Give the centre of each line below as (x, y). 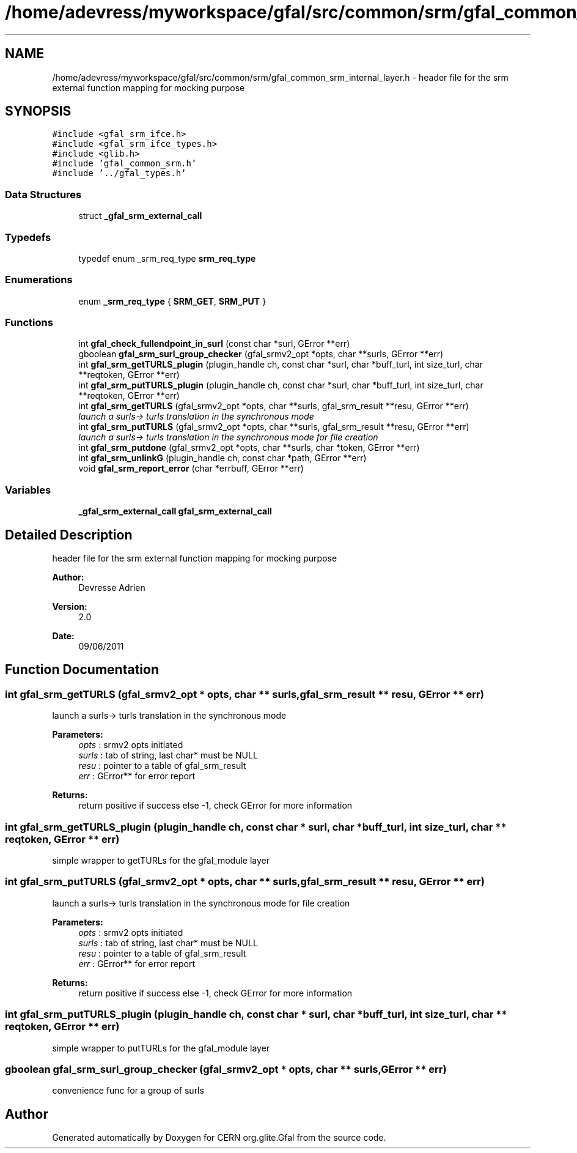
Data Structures (43, 194)
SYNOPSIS (38, 111)
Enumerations (39, 280)
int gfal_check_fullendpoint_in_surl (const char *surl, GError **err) (214, 344)
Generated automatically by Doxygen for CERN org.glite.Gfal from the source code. (219, 1138)
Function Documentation (82, 670)
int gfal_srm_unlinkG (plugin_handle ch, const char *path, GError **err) (222, 458)
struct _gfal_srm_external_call (140, 216)
